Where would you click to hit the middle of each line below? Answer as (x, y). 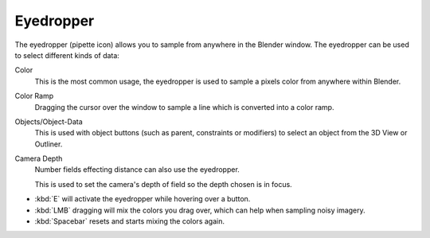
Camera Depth (39, 158)
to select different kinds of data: (67, 55)
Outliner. (49, 144)
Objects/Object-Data (49, 121)
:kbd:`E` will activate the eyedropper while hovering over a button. (143, 199)
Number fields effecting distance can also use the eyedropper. (137, 170)
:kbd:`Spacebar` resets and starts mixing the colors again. (129, 221)
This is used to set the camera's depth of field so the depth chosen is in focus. (163, 184)
